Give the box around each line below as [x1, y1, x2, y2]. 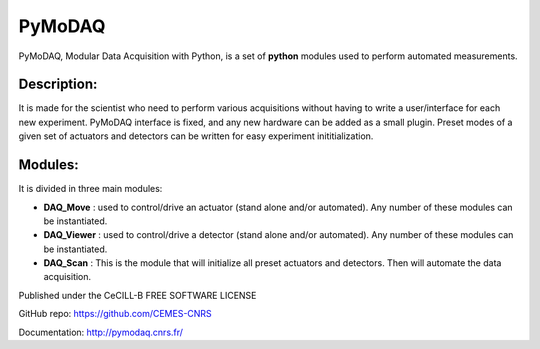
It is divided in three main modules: [18, 183, 163, 195]
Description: [18, 76, 98, 93]
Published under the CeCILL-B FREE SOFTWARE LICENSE [18, 289, 257, 301]
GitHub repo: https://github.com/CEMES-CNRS [18, 308, 212, 320]
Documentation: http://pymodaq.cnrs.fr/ [18, 326, 184, 338]
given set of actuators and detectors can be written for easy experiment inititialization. [18, 130, 374, 142]
